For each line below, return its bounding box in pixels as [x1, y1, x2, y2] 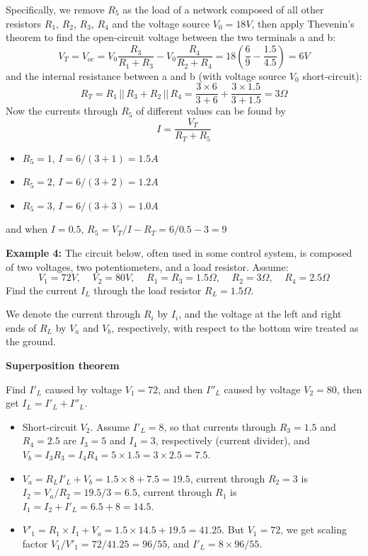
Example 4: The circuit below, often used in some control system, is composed [6, 245, 352, 260]
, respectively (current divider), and [155, 433, 310, 448]
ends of [6, 320, 37, 335]
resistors [6, 16, 42, 30]
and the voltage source [112, 16, 210, 30]
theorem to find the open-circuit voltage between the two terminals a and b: [6, 30, 336, 45]
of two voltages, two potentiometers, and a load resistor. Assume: [6, 259, 289, 274]
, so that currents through [163, 419, 277, 434]
